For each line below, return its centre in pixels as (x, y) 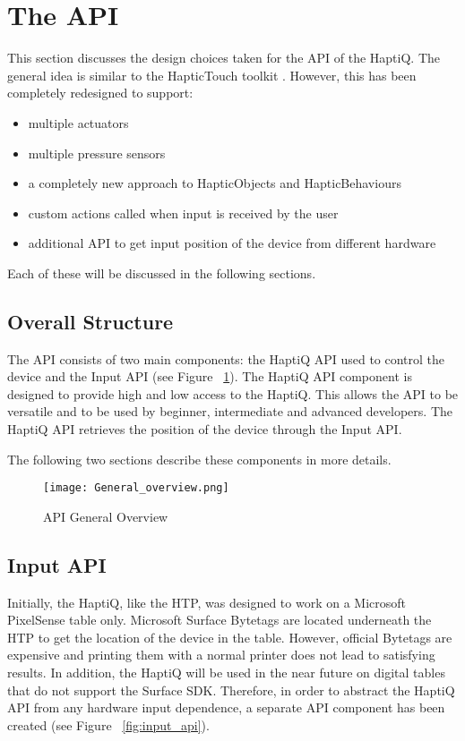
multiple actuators (78, 122)
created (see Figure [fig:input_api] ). (108, 724)
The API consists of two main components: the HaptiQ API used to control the (226, 358)
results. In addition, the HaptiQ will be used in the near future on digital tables (226, 673)
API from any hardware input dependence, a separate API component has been (226, 707)
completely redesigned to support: (100, 93)
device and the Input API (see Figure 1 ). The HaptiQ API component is (210, 376)
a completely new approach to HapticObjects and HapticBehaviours (215, 183)
